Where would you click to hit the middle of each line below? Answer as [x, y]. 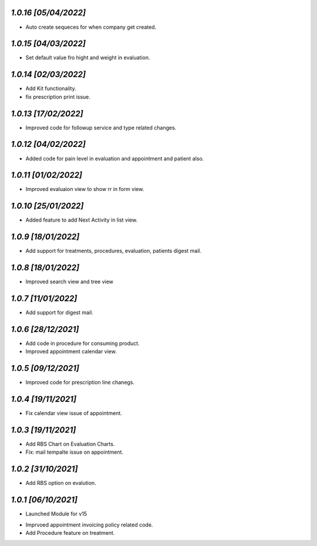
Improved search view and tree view [70, 282]
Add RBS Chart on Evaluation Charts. [70, 444]
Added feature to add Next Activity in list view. [82, 220]
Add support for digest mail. [59, 313]
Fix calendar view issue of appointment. [74, 413]
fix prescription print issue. [58, 96]
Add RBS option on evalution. [61, 483]
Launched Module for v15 [56, 514]
